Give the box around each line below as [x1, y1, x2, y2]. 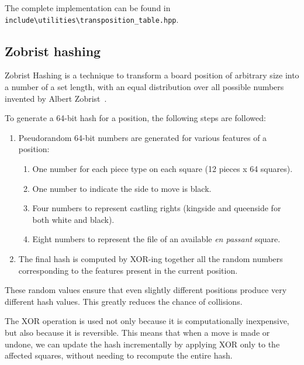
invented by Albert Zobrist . [5, 92, 107, 104]
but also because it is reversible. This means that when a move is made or [5, 326, 270, 338]
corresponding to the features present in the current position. [18, 264, 238, 276]
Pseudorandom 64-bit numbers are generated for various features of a [18, 131, 267, 143]
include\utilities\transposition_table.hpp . [5, 13, 179, 25]
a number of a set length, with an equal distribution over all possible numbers [5, 81, 284, 93]
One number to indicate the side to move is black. [32, 182, 212, 194]
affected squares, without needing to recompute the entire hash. [5, 349, 233, 361]
